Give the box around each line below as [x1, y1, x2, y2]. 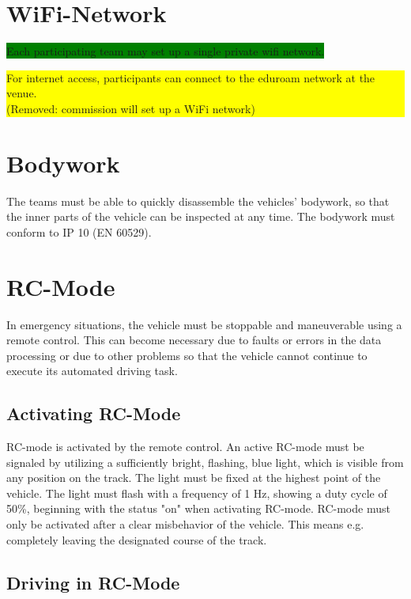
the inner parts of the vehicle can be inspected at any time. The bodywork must [6, 208, 395, 225]
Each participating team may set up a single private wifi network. [6, 43, 325, 59]
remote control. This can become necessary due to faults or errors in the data [6, 332, 382, 348]
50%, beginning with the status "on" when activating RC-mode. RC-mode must [6, 500, 390, 517]
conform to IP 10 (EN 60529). [6, 223, 152, 240]
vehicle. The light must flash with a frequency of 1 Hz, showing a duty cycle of [6, 484, 387, 501]
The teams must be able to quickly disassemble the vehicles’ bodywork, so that [6, 192, 390, 209]
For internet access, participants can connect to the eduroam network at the [6, 69, 375, 85]
